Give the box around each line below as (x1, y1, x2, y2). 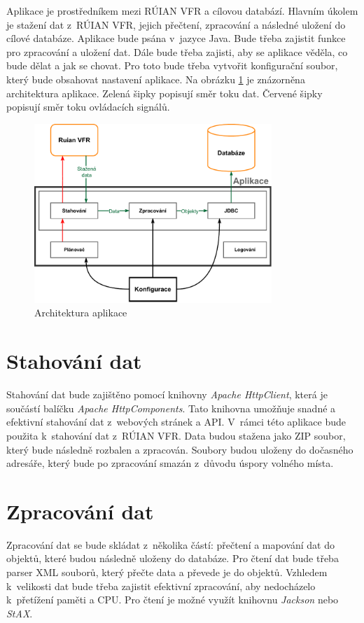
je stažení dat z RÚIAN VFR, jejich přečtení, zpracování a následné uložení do (6, 17, 346, 31)
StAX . (6, 605, 33, 620)
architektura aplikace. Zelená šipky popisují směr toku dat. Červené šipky (6, 85, 323, 100)
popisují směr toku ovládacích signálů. (6, 99, 170, 114)
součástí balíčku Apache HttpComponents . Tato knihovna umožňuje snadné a (6, 400, 336, 415)
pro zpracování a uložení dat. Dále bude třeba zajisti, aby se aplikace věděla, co (6, 44, 348, 59)
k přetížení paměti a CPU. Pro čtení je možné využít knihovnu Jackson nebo (6, 592, 339, 607)
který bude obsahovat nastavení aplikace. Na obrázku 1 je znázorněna (6, 71, 305, 86)
